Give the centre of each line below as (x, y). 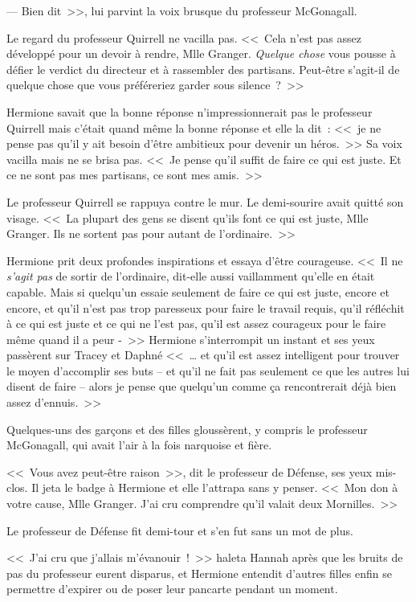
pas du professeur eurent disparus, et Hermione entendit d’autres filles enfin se (199, 573)
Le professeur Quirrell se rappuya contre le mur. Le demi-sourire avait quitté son (205, 201)
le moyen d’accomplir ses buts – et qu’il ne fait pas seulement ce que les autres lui (208, 370)
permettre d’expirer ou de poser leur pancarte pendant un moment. (172, 589)
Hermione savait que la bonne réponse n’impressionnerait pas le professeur (190, 111)
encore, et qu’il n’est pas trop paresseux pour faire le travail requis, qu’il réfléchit (206, 307)
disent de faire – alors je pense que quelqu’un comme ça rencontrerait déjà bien (202, 386)
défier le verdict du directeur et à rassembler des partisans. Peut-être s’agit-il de (203, 69)
